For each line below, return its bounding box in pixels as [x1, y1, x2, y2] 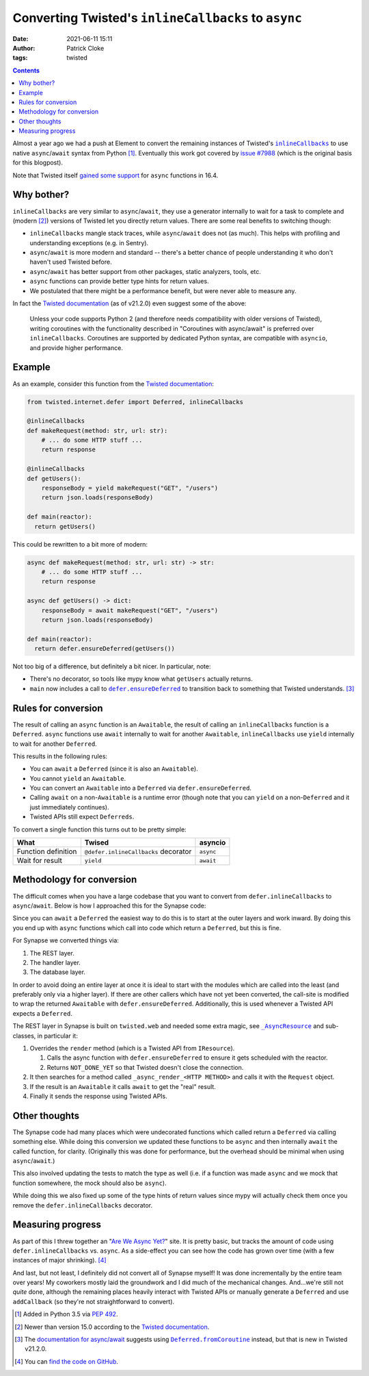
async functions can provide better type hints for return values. [29, 277, 209, 286]
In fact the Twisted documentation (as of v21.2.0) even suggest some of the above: [12, 299, 247, 308]
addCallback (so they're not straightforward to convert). [12, 1297, 174, 1305]
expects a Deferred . [12, 1009, 73, 1017]
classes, [12, 1031, 36, 1040]
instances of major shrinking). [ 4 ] [12, 1256, 107, 1264]
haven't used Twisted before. [29, 258, 112, 266]
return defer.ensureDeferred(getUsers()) [34, 645, 176, 653]
